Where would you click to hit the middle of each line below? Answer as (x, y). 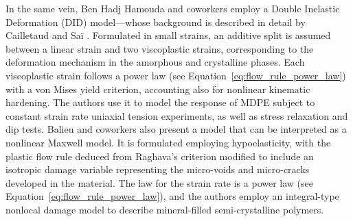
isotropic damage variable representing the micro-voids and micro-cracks (158, 169)
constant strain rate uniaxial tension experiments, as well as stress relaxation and (177, 115)
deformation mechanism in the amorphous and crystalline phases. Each (155, 62)
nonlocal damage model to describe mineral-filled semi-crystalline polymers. (165, 209)
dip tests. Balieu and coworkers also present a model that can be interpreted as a (176, 129)
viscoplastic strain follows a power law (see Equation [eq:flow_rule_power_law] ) (176, 75)
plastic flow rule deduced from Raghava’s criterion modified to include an (160, 156)
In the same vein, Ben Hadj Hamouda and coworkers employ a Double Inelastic (173, 8)
